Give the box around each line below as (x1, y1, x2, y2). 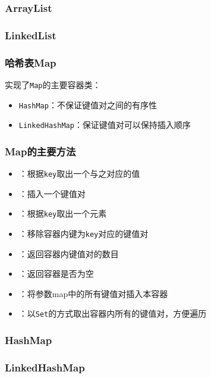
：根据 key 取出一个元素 (18, 207, 107, 220)
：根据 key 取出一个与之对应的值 (18, 167, 140, 180)
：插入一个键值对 (18, 187, 86, 199)
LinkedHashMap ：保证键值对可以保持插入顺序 (18, 118, 191, 131)
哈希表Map (5, 55, 56, 70)
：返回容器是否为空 (18, 267, 94, 280)
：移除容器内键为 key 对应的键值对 (18, 227, 149, 239)
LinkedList (5, 27, 56, 42)
